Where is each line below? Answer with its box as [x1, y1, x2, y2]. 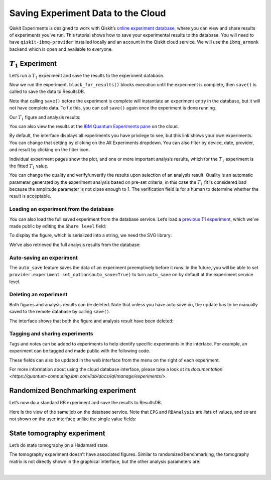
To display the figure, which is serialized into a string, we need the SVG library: [9, 232, 172, 238]
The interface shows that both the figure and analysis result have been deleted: [9, 318, 174, 324]
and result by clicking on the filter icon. [9, 147, 90, 153]
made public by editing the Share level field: [9, 223, 106, 229]
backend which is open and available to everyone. [9, 46, 113, 52]
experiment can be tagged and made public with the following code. [9, 348, 151, 354]
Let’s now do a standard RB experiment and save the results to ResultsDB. [9, 400, 163, 406]
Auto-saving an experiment [9, 254, 78, 261]
